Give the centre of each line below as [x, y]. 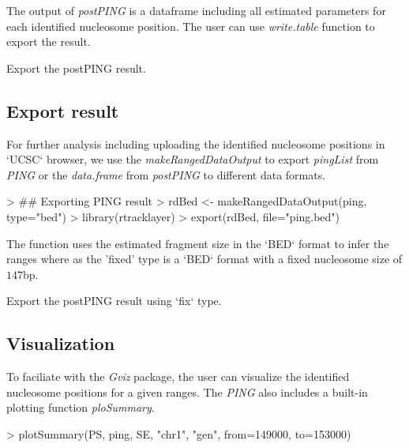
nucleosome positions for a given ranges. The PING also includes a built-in [187, 392]
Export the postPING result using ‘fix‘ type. [114, 301]
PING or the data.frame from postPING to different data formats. [166, 174]
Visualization [61, 343]
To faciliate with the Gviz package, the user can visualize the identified [178, 376]
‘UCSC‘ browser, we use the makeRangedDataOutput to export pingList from [193, 159]
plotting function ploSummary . [81, 407]
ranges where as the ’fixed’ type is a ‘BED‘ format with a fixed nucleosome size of [204, 259]
